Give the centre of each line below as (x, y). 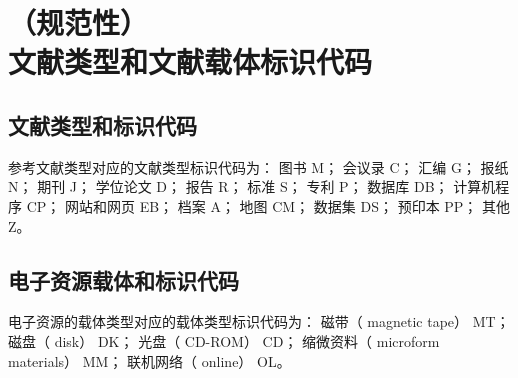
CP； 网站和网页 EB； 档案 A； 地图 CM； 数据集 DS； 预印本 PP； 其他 (268, 205)
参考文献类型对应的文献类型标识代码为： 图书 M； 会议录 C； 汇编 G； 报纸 (258, 166)
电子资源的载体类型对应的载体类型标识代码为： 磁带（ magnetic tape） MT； (259, 321)
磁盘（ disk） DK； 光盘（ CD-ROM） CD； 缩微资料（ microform (224, 340)
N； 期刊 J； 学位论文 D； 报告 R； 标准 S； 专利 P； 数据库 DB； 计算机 (252, 186)
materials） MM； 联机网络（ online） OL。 (149, 360)
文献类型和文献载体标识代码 (190, 61)
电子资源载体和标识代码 (123, 279)
